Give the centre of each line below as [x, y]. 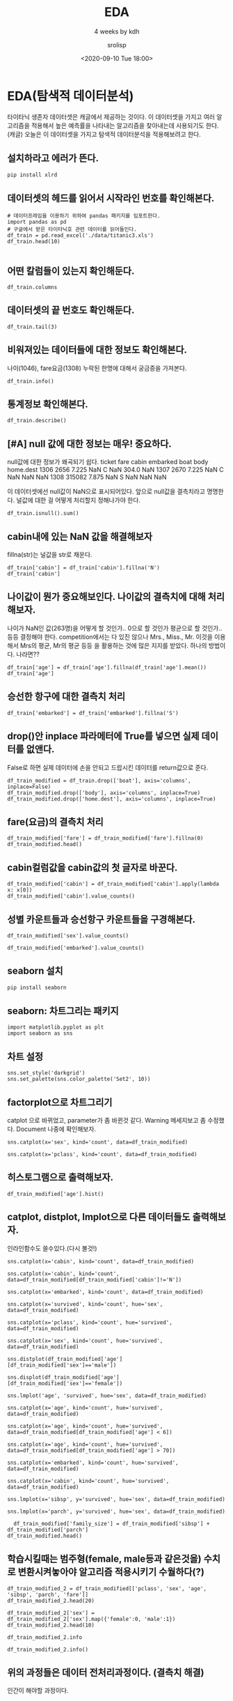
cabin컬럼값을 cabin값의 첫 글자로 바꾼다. [93, 867]
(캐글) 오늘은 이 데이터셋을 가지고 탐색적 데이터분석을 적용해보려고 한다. [104, 134]
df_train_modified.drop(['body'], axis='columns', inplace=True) [104, 793]
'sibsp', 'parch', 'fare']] [48, 1594]
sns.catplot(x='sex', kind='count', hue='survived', [85, 1341]
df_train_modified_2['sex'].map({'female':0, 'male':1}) [91, 1619]
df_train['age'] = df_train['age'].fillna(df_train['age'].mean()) [107, 667]
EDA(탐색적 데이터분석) [71, 96]
